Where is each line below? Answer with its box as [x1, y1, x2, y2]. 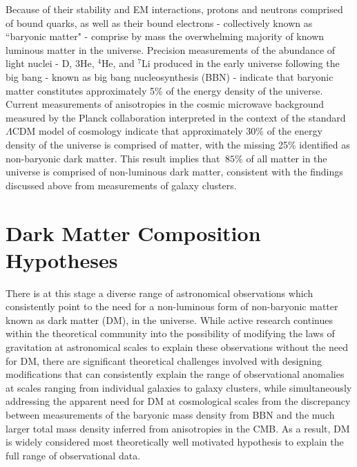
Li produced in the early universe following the [142, 56, 340, 70]
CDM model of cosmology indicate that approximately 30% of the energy [12, 124, 322, 138]
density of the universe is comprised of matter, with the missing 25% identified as [6, 137, 350, 151]
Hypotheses [6, 245, 118, 274]
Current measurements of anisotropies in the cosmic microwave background [6, 97, 325, 111]
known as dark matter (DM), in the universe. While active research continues [6, 312, 333, 327]
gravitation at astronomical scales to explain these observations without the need [6, 340, 349, 354]
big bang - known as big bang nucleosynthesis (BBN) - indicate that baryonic [6, 69, 334, 84]
